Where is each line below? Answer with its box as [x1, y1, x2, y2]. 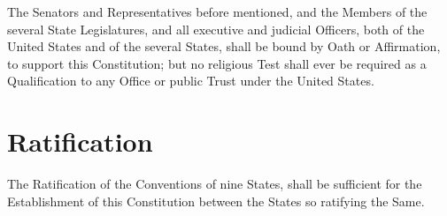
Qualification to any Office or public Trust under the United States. [7, 71, 374, 90]
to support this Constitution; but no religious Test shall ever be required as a [7, 54, 427, 72]
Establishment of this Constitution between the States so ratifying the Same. [7, 191, 425, 210]
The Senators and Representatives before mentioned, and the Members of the [7, 3, 428, 20]
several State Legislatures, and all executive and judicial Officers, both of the [7, 19, 425, 38]
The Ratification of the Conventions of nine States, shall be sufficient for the [7, 175, 422, 193]
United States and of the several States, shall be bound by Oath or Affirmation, [7, 37, 441, 56]
